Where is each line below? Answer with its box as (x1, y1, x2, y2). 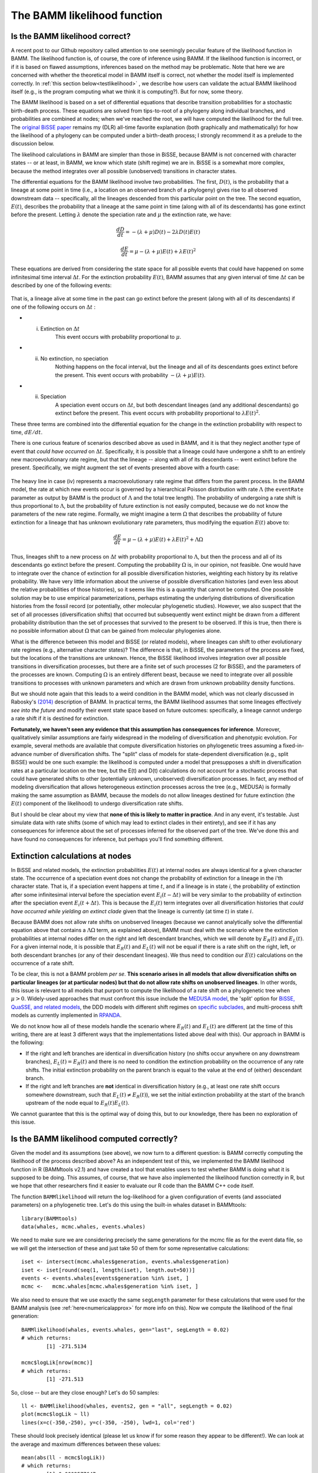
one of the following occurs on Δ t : (11, 303, 96, 311)
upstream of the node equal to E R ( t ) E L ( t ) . (25, 1099, 130, 1108)
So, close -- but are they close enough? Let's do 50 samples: (11, 1389, 159, 1396)
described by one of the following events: (11, 282, 112, 289)
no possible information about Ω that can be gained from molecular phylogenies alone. (11, 627, 222, 635)
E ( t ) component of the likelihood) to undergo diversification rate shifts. (11, 800, 184, 807)
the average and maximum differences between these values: (11, 1441, 161, 1448)
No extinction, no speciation (40, 355, 109, 362)
